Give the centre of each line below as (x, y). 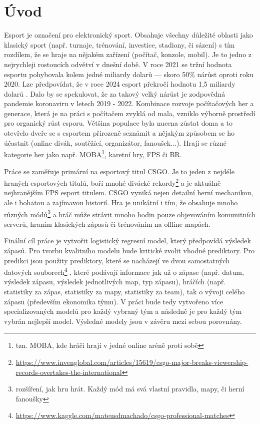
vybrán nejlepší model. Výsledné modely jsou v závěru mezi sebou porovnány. (123, 321)
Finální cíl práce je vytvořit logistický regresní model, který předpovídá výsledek (127, 241)
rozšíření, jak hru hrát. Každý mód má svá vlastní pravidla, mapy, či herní (130, 389)
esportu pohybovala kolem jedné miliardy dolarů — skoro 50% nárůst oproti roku (129, 74)
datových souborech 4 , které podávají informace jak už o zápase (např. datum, (124, 271)
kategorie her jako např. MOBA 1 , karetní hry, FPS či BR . (93, 153)
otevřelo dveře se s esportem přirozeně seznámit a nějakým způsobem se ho (119, 133)
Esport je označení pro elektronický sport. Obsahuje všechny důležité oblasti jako (128, 35)
